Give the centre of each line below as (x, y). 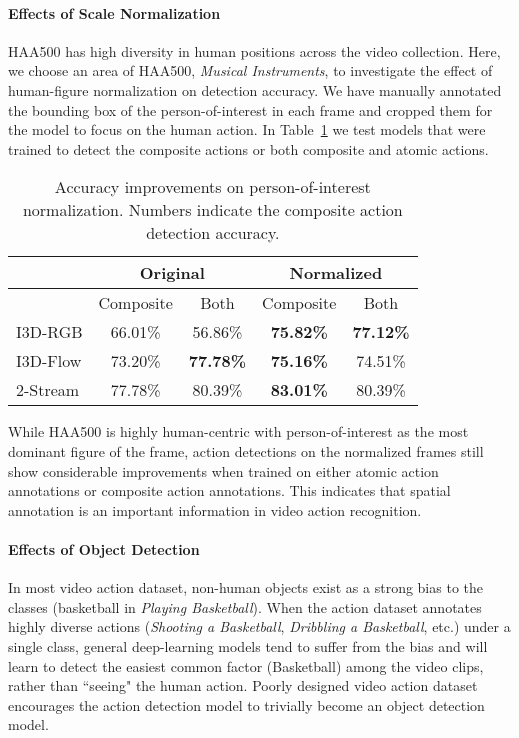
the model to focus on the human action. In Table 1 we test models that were (247, 129)
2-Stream (48, 390)
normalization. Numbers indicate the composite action (212, 210)
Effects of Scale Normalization (114, 12)
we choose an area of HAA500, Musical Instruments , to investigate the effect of (250, 70)
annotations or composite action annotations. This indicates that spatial (229, 490)
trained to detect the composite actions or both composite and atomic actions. (248, 148)
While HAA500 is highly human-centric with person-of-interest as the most (238, 431)
